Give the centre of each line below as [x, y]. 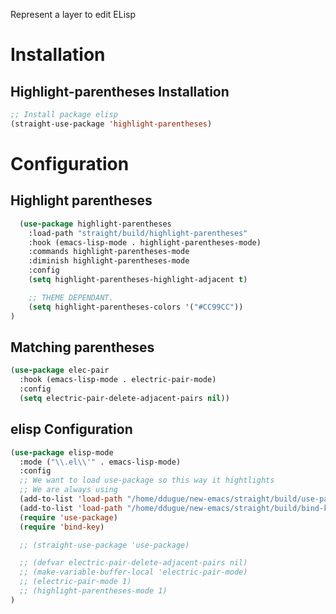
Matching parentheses [82, 347]
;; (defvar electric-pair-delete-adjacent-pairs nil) [133, 563]
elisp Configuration [71, 429]
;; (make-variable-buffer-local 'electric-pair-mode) [133, 572]
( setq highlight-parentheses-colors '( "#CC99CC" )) [136, 307]
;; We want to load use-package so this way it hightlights [147, 480]
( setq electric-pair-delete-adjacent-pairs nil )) [124, 398]
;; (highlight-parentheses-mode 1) [93, 591]
